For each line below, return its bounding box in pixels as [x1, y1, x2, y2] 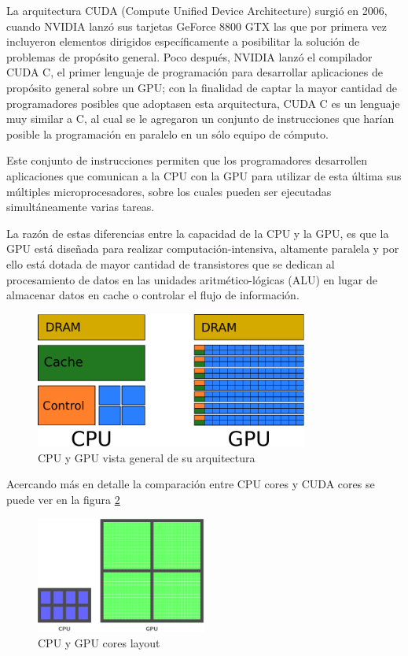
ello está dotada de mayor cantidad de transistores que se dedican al [6, 255, 335, 272]
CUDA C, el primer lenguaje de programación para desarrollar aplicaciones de [6, 64, 383, 80]
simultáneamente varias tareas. [6, 198, 155, 215]
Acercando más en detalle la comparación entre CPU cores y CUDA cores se [6, 476, 375, 492]
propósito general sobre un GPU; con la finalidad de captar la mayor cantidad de [6, 79, 397, 95]
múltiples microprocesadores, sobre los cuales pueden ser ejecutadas [6, 183, 332, 199]
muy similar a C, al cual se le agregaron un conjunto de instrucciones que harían [6, 110, 395, 127]
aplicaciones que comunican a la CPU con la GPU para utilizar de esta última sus [6, 167, 402, 183]
